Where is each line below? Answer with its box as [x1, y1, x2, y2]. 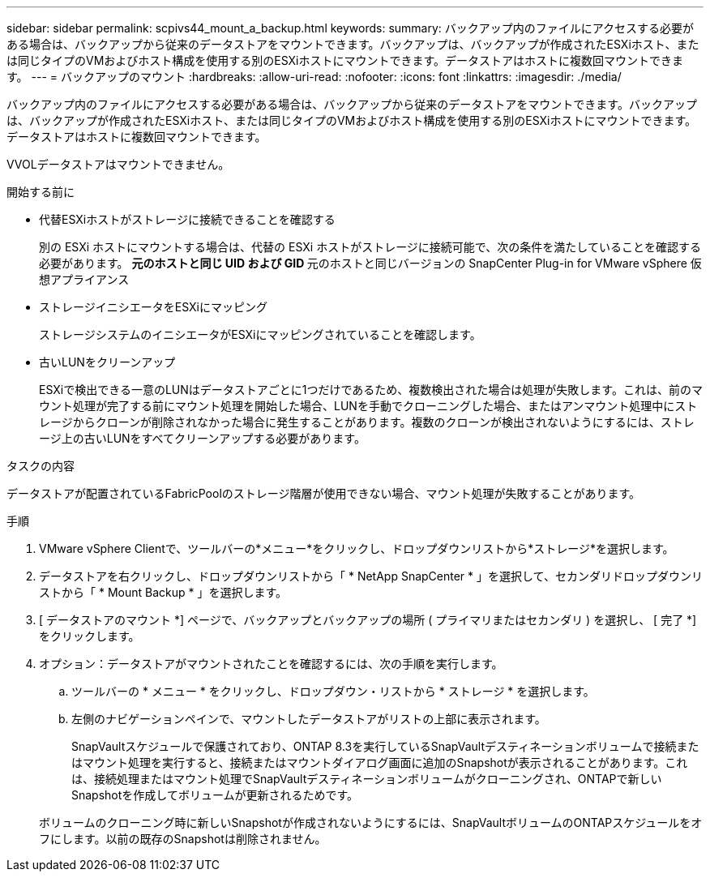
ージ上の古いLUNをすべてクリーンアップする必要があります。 [39, 431, 366, 445]
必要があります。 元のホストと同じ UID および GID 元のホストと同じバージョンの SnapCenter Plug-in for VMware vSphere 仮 [39, 256, 702, 270]
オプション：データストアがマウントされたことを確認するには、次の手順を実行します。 [39, 657, 503, 670]
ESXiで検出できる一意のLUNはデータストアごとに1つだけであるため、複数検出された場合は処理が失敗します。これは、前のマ [39, 383, 703, 396]
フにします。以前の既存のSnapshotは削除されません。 [39, 832, 327, 846]
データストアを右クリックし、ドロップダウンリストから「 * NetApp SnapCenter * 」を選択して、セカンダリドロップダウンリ [39, 569, 703, 583]
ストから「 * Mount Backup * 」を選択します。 [39, 585, 288, 599]
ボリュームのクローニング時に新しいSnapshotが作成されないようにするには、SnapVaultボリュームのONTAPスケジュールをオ [39, 816, 703, 829]
